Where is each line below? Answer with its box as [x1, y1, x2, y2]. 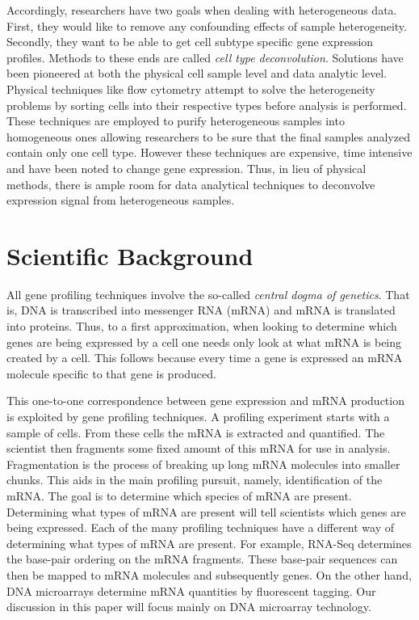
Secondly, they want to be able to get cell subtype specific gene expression [6, 33, 374, 50]
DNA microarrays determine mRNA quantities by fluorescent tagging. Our [6, 582, 376, 599]
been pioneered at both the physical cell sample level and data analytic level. [6, 65, 388, 82]
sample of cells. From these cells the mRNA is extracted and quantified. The [6, 424, 385, 441]
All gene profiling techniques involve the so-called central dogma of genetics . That [6, 285, 410, 302]
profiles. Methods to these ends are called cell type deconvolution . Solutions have [6, 49, 404, 65]
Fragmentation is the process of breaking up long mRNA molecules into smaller [6, 455, 400, 472]
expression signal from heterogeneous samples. [6, 192, 235, 209]
